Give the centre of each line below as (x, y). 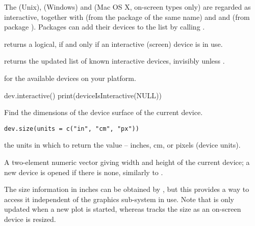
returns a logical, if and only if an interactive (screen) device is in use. (113, 44)
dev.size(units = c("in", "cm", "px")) (72, 129)
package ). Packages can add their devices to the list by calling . (105, 27)
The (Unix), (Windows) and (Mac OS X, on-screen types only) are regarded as (127, 7)
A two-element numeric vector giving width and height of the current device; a (127, 162)
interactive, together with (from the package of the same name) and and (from (127, 17)
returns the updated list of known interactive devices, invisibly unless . (114, 61)
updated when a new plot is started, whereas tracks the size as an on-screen (123, 209)
